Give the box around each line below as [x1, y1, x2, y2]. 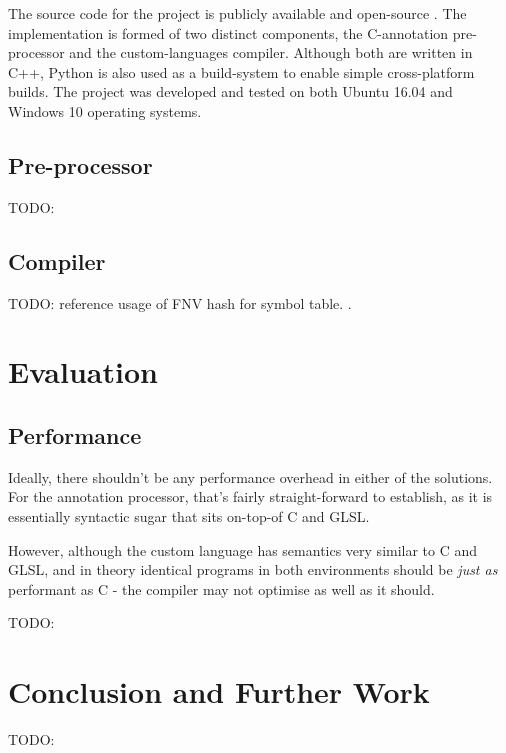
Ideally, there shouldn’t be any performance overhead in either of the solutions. [8, 466, 493, 487]
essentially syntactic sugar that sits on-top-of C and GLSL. [8, 505, 370, 526]
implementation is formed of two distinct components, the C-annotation [8, 22, 449, 43]
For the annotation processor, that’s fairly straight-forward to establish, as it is [8, 486, 493, 507]
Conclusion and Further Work [8, 671, 430, 712]
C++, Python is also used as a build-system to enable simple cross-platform [8, 61, 475, 82]
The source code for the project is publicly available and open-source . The [8, 3, 467, 23]
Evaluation [8, 351, 158, 392]
